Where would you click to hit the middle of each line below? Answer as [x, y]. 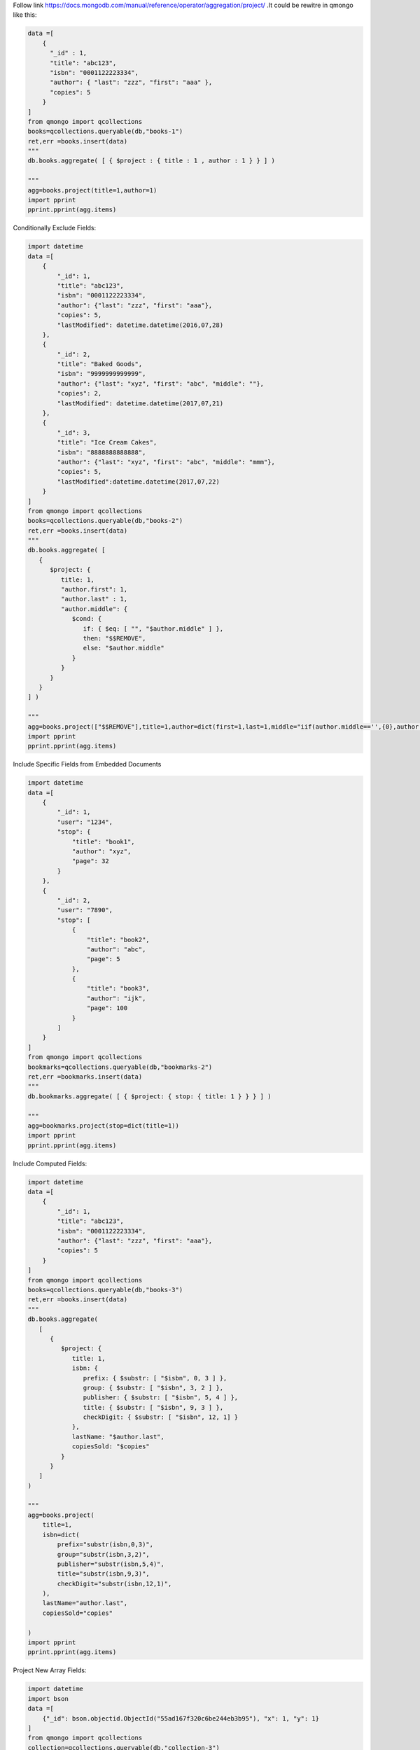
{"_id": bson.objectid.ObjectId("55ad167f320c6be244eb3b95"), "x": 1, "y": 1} [181, 1718]
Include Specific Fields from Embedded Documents [87, 764]
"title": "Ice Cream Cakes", [107, 442]
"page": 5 [103, 959]
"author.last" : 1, [94, 599]
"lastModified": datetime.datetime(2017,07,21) [140, 403]
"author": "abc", [116, 949]
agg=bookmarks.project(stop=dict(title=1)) [104, 1126]
